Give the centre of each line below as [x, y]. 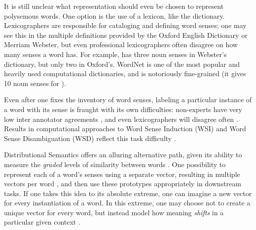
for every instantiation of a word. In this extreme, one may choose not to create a [127, 203]
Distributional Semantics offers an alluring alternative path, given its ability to [123, 155]
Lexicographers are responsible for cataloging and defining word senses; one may [125, 25]
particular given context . [42, 222]
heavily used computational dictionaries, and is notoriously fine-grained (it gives [125, 73]
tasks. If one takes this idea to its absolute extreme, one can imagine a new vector [128, 193]
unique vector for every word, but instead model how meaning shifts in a [114, 212]
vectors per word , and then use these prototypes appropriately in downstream [123, 184]
